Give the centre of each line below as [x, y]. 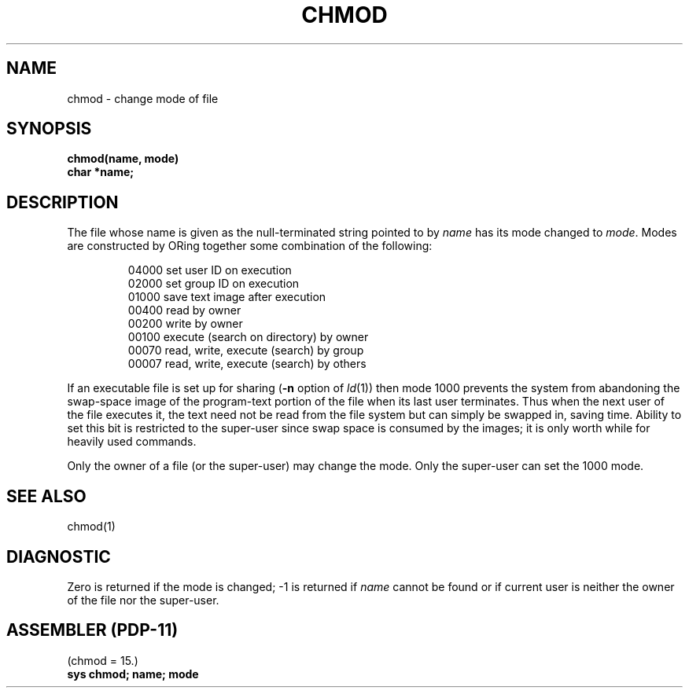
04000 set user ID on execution [210, 270]
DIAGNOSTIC [59, 556]
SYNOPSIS [49, 129]
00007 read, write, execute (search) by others [247, 364]
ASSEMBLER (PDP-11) [92, 630]
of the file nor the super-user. [143, 600]
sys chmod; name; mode [133, 674]
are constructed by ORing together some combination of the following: [250, 246]
